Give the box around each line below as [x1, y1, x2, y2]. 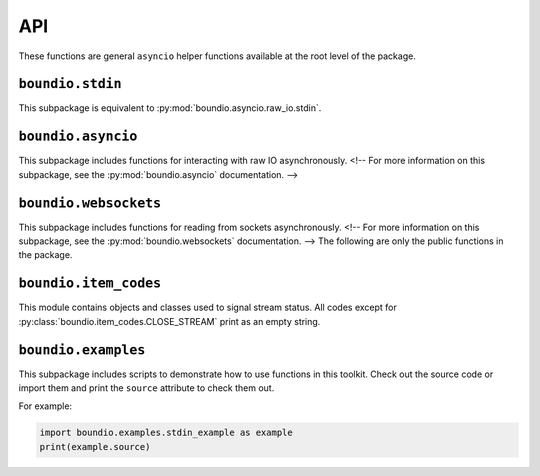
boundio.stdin [18, 76, 122, 92]
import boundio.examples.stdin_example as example [39, 427, 294, 439]
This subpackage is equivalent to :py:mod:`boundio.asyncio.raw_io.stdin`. [18, 102, 322, 114]
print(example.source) [39, 441, 151, 452]
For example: [18, 400, 73, 412]
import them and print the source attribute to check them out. [18, 382, 275, 394]
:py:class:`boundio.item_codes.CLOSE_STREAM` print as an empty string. [18, 315, 321, 327]
